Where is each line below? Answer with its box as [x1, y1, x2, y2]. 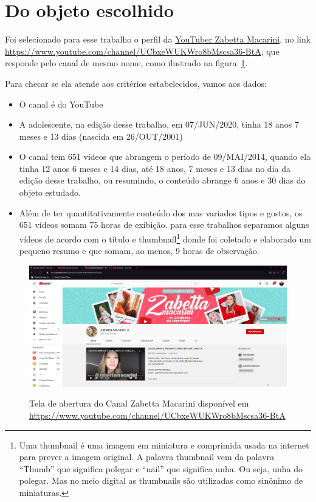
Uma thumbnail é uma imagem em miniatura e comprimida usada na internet [19, 438, 309, 451]
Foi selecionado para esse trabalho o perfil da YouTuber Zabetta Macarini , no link [5, 33, 311, 46]
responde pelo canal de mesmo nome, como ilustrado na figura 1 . [5, 57, 248, 69]
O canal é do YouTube [19, 97, 103, 110]
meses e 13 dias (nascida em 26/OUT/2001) [19, 129, 183, 142]
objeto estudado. [19, 186, 81, 199]
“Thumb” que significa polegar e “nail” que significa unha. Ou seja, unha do [19, 462, 303, 475]
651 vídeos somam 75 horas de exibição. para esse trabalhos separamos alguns [19, 218, 309, 231]
